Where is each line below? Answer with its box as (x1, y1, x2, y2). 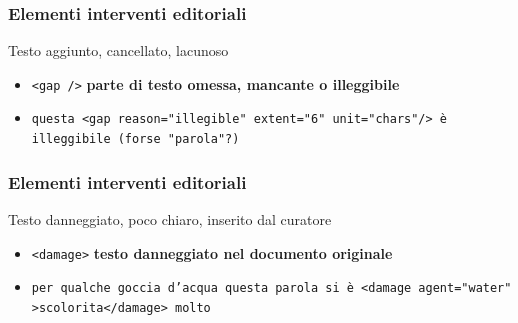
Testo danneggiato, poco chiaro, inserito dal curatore (8, 209, 332, 229)
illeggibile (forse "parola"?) (31, 132, 240, 147)
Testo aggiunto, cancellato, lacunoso (8, 40, 229, 61)
